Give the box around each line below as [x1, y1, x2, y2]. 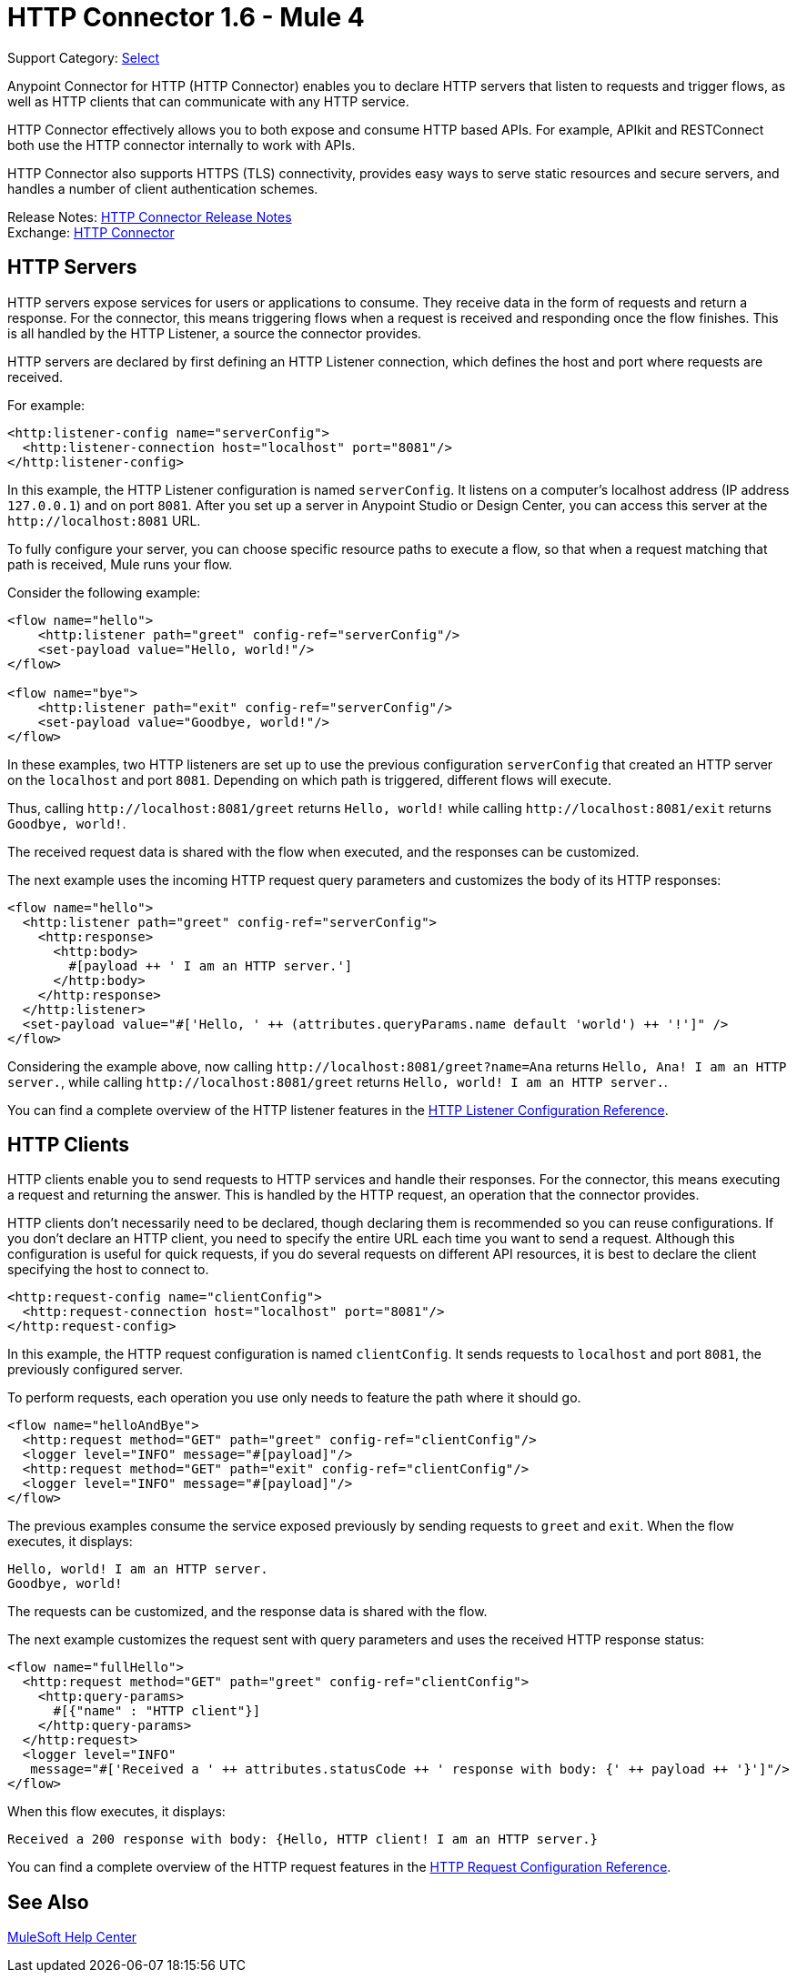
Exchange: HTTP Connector [7, 224, 175, 240]
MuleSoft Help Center [7, 1929, 137, 1945]
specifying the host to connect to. [7, 1261, 209, 1278]
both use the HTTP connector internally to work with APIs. [7, 136, 356, 153]
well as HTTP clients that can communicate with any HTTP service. [7, 93, 409, 109]
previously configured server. [7, 1362, 184, 1378]
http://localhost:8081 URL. [7, 512, 201, 528]
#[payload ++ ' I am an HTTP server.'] [68, 958, 353, 973]
